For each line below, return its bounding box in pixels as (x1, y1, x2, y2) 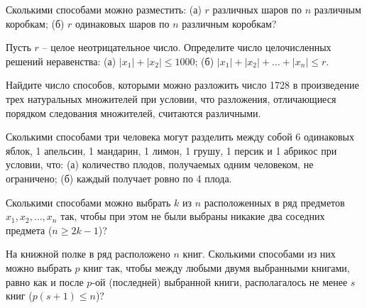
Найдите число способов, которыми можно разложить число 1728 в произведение (6, 77, 359, 92)
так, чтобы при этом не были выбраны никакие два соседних (60, 209, 325, 224)
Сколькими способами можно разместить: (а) (6, 2, 202, 16)
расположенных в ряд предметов (204, 194, 345, 209)
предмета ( (6, 222, 53, 237)
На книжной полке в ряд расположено (6, 246, 170, 261)
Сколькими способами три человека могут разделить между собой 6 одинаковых (6, 129, 354, 144)
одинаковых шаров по (75, 16, 170, 31)
